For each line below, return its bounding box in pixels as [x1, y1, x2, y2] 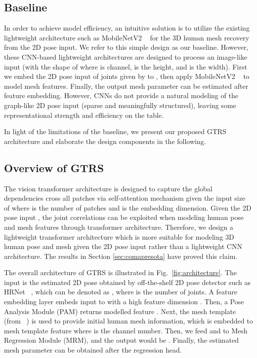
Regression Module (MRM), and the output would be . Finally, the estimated [4, 335, 239, 345]
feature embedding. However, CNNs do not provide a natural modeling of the [4, 90, 238, 101]
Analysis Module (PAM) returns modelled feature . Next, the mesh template [4, 306, 236, 316]
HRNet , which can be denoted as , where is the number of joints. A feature [4, 286, 237, 297]
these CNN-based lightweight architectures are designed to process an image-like [4, 51, 248, 62]
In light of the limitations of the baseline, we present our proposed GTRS [4, 126, 226, 137]
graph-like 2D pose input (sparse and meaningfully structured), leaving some [4, 100, 236, 110]
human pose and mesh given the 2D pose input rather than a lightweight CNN [4, 241, 242, 251]
